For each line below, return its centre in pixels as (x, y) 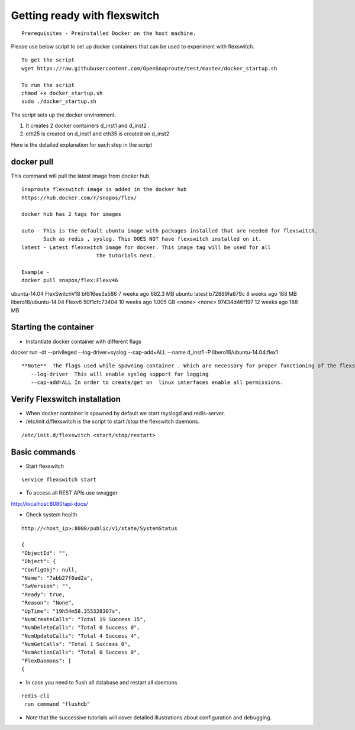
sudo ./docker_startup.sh (59, 101)
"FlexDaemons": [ (46, 660)
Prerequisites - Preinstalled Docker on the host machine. (109, 33)
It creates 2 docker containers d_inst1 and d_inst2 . (88, 126)
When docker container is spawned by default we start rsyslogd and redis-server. (125, 413)
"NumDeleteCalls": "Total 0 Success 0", (81, 628)
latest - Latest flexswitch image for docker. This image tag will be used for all (146, 247)
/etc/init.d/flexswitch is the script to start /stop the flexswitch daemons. (113, 421)
